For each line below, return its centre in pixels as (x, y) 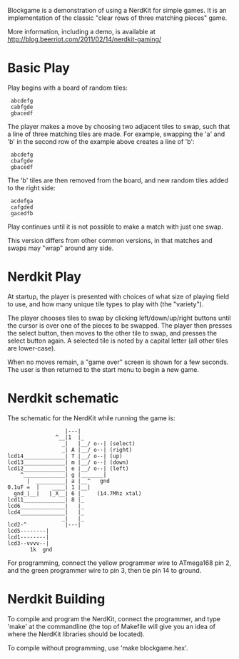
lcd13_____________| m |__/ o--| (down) (68, 462)
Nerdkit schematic (63, 399)
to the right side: (31, 187)
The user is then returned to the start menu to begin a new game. (103, 369)
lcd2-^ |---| (44, 524)
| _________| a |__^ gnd (68, 481)
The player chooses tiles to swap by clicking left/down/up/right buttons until (119, 318)
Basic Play (39, 68)
